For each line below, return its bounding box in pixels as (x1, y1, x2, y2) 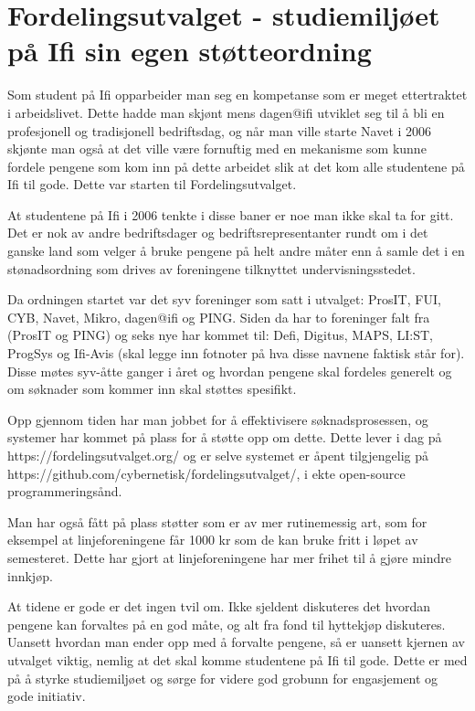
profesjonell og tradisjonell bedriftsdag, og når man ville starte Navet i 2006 (7, 121, 432, 140)
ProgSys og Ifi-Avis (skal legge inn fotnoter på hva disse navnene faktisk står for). (7, 344, 465, 363)
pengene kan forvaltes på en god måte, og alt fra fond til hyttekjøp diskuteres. (7, 614, 446, 633)
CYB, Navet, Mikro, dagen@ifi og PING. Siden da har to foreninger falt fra (7, 307, 430, 326)
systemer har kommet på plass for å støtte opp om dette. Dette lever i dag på (7, 428, 442, 447)
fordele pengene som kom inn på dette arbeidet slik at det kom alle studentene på (7, 156, 465, 175)
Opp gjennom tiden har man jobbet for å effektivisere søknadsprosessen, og (7, 409, 428, 429)
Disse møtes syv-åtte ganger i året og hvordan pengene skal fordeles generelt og (7, 361, 452, 380)
